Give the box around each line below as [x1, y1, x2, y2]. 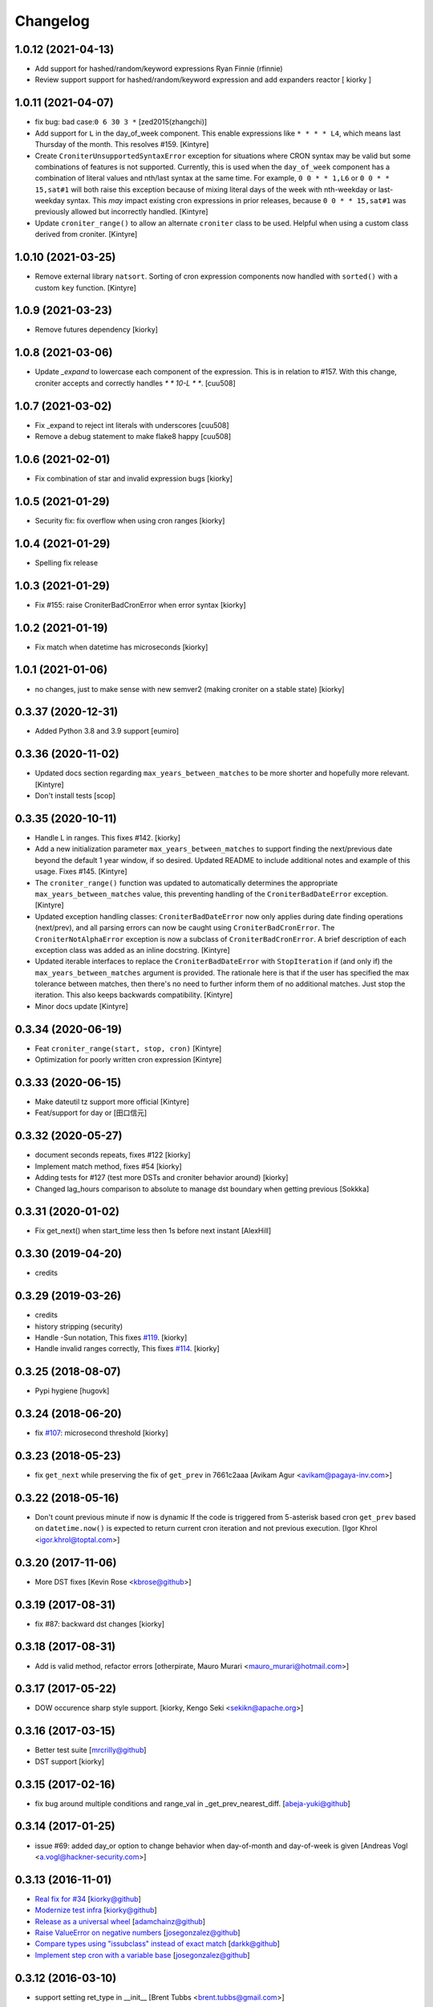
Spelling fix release [34, 558, 99, 568]
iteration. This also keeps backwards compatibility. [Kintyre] [34, 990, 233, 999]
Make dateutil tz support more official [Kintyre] [34, 1097, 190, 1107]
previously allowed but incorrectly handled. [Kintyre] [34, 207, 208, 217]
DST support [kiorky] [34, 1757, 104, 1766]
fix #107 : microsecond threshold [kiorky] [34, 1428, 168, 1438]
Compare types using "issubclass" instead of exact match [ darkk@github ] [34, 1939, 280, 1948]
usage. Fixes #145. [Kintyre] [34, 867, 127, 877]
